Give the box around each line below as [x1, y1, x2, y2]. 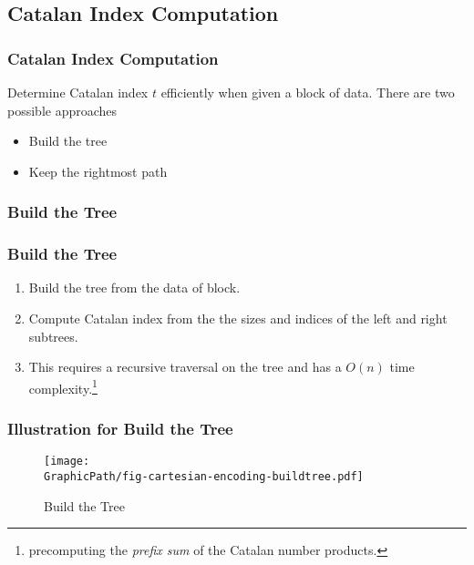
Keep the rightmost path [28, 161, 168, 180]
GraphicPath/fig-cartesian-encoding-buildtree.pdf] [44, 469, 364, 483]
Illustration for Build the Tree [7, 416, 233, 439]
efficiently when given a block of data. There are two [160, 83, 455, 101]
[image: [44, 455, 90, 468]
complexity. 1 [28, 375, 98, 397]
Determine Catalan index [7, 83, 149, 101]
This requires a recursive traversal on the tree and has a [28, 357, 342, 376]
